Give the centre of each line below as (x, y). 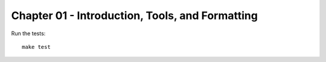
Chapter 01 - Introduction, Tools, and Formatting (134, 15)
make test (36, 47)
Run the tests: (28, 33)
